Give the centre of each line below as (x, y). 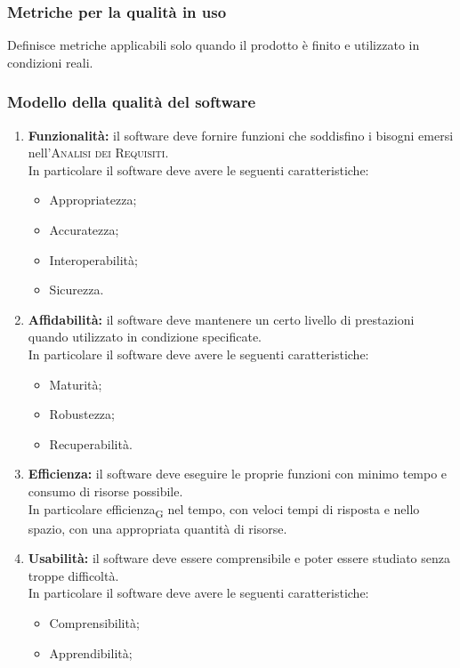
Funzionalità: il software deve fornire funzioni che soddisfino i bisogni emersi (241, 135)
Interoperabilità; (93, 259)
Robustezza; (82, 414)
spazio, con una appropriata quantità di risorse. (157, 528)
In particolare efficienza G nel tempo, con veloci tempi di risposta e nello (224, 510)
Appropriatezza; (93, 200)
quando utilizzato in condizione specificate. (145, 337)
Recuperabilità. (91, 443)
